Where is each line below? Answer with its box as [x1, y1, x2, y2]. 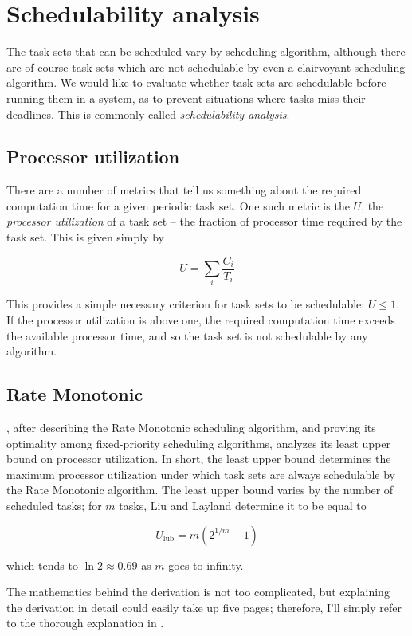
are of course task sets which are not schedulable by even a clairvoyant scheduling [6, 58, 406, 75]
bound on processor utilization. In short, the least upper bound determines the [6, 450, 391, 467]
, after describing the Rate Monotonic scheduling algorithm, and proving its [6, 419, 376, 436]
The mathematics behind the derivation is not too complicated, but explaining [6, 583, 390, 600]
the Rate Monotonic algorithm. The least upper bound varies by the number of [6, 481, 394, 498]
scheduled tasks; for [6, 497, 102, 514]
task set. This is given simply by [6, 229, 164, 245]
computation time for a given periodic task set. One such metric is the [6, 197, 350, 214]
